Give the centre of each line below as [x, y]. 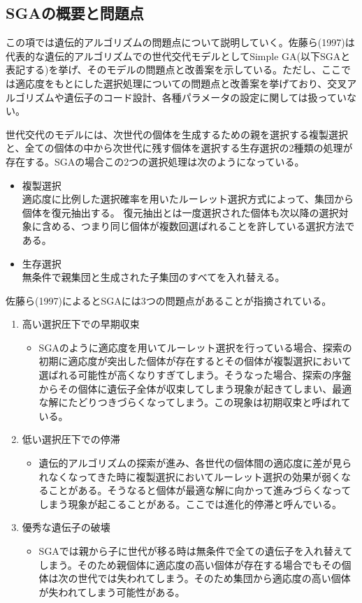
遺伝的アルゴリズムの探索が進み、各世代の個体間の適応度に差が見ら [195, 463]
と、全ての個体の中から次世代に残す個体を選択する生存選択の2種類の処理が [179, 148]
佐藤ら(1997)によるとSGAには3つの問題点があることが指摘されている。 [169, 300]
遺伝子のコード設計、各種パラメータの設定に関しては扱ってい [205, 97]
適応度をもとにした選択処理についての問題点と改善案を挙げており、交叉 [181, 83]
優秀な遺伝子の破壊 [66, 527]
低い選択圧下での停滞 [71, 439]
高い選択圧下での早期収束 [81, 324]
